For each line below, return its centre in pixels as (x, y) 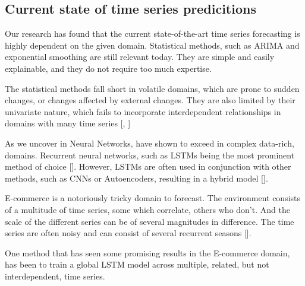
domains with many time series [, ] (68, 123)
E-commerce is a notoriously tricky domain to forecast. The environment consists (153, 198)
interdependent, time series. (55, 276)
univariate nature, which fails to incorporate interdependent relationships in (143, 111)
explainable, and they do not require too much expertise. (108, 68)
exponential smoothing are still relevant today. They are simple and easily (140, 57)
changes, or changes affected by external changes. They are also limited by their (150, 100)
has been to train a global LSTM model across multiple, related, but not (137, 264)
